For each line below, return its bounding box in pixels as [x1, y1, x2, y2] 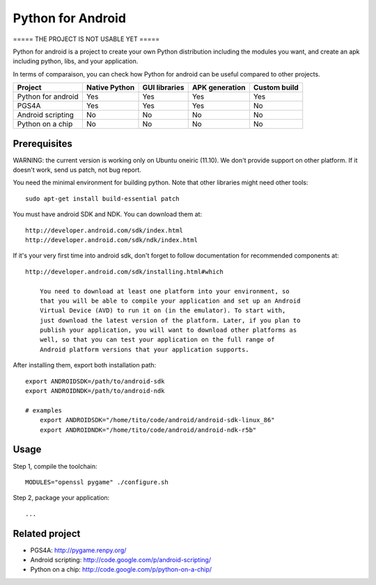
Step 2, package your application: [13, 494, 110, 502]
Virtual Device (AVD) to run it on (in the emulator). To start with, [39, 307, 286, 314]
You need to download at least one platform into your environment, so [39, 287, 290, 295]
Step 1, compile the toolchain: [13, 462, 97, 470]
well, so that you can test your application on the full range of [39, 336, 275, 344]
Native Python [86, 83, 135, 93]
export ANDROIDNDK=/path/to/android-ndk [25, 387, 165, 395]
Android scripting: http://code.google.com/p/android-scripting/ [30, 555, 212, 563]
